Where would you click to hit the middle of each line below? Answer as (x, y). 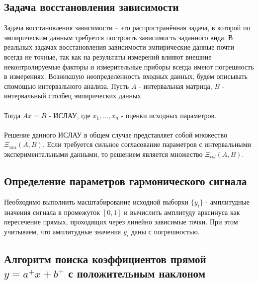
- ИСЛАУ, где (70, 115)
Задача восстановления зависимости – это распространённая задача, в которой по (127, 28)
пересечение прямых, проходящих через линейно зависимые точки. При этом (121, 222)
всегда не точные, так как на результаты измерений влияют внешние (108, 56)
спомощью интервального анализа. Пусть (67, 86)
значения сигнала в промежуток (52, 212)
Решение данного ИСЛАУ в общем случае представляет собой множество (116, 134)
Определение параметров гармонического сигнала (126, 180)
